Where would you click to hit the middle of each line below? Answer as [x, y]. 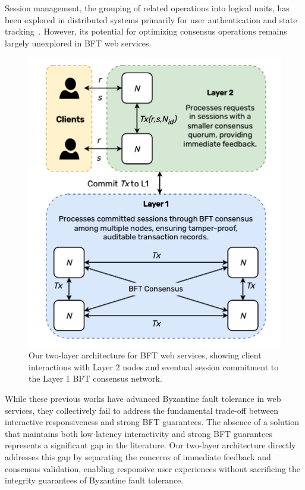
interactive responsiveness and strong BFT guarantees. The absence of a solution [152, 422]
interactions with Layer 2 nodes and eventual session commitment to [154, 366]
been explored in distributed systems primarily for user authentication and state [151, 19]
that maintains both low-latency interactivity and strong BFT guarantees [139, 433]
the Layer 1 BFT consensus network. [95, 378]
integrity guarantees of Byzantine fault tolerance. [94, 480]
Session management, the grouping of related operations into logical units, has [147, 8]
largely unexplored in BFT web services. [78, 43]
